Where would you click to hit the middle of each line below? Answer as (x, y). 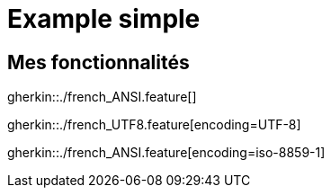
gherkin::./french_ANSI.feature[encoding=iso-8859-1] (166, 153)
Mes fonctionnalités (98, 62)
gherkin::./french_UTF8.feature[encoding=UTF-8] (154, 125)
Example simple (104, 19)
